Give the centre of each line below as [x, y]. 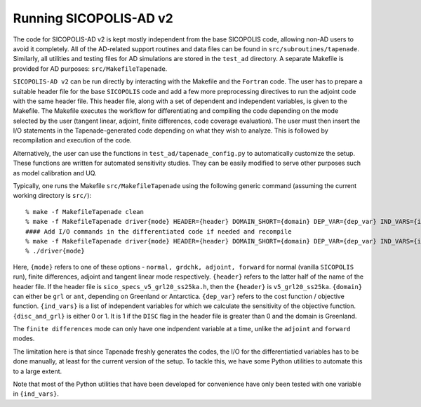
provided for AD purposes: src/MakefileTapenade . [90, 68]
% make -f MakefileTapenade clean [85, 212]
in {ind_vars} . [36, 394]
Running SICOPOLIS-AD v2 [93, 18]
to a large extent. [38, 371]
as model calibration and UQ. [55, 173]
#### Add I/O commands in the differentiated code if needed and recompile [159, 231]
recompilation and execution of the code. [73, 140]
